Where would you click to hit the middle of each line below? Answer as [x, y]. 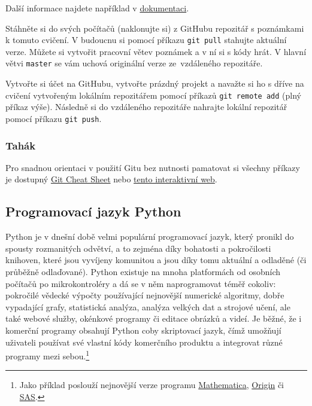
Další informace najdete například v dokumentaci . [97, 8]
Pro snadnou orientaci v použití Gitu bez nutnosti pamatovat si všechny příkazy [153, 167]
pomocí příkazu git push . [54, 118]
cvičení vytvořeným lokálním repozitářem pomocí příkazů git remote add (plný [153, 95]
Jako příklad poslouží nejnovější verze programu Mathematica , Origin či [152, 385]
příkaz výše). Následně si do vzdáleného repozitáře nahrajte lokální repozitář [146, 107]
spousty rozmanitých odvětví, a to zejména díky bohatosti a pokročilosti [138, 248]
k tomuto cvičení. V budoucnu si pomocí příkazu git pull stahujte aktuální [146, 40]
